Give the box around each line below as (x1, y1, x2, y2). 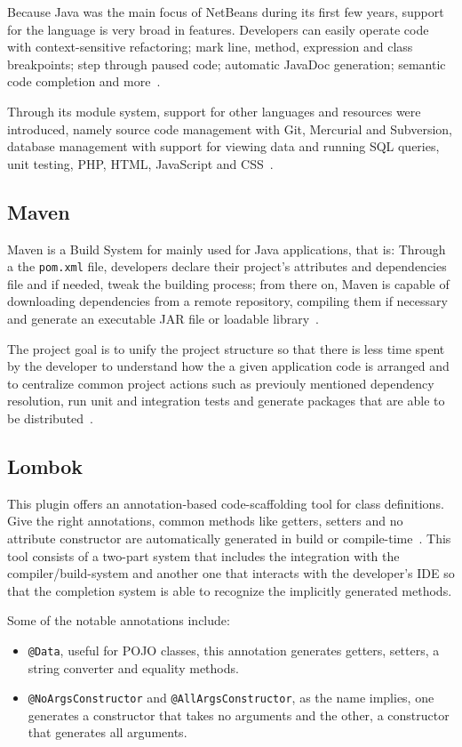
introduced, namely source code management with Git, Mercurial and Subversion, (7, 119, 452, 138)
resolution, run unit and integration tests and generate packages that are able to (7, 391, 445, 410)
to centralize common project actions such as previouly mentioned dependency (7, 373, 434, 392)
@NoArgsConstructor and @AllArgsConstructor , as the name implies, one (28, 688, 434, 707)
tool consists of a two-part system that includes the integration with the (7, 546, 400, 565)
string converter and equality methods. (28, 658, 239, 677)
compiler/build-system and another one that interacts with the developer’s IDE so (7, 564, 455, 582)
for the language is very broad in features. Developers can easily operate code (7, 20, 429, 38)
